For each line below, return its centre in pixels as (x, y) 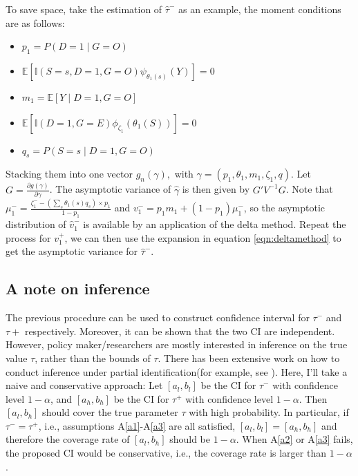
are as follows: (35, 22)
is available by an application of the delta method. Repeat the (215, 224)
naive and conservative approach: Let (84, 385)
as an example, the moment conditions (260, 9)
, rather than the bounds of (93, 358)
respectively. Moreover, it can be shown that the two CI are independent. (180, 331)
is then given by (216, 189)
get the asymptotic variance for (72, 251)
